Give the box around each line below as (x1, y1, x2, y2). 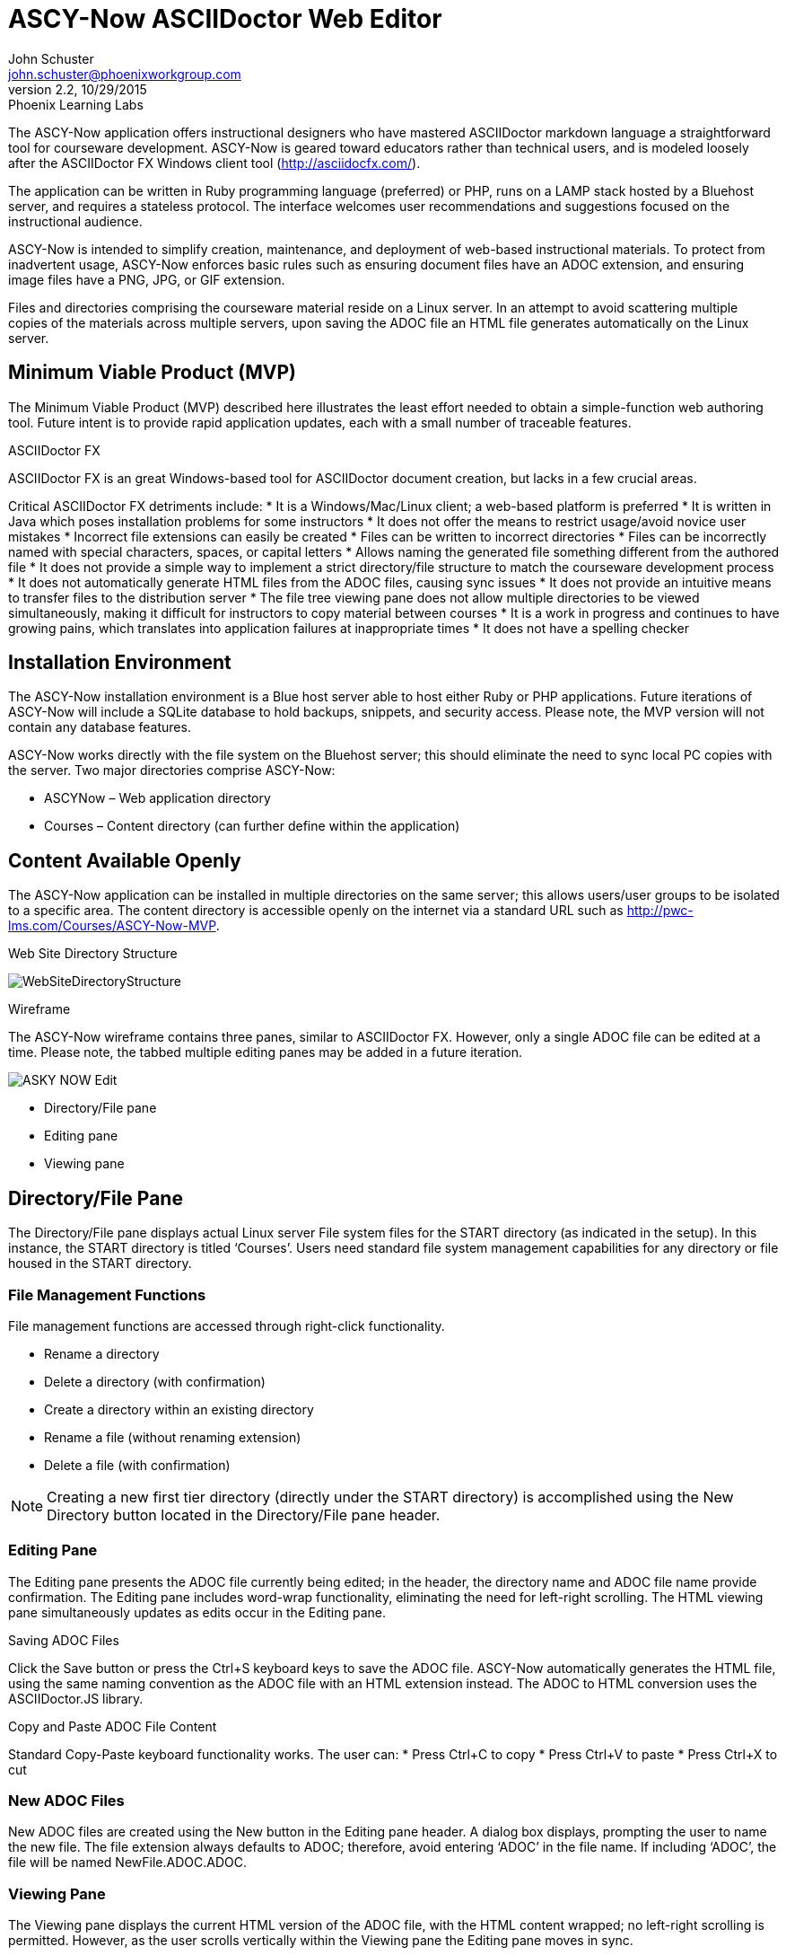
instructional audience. (8, 213, 143, 229)
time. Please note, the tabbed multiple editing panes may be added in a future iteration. (8, 1044, 522, 1061)
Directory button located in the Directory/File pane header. (47, 1505, 441, 1524)
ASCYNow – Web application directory (44, 790, 271, 806)
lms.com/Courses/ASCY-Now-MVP (8, 918, 216, 934)
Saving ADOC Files (8, 1632, 119, 1648)
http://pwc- (626, 903, 694, 919)
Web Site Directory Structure (8, 946, 178, 962)
